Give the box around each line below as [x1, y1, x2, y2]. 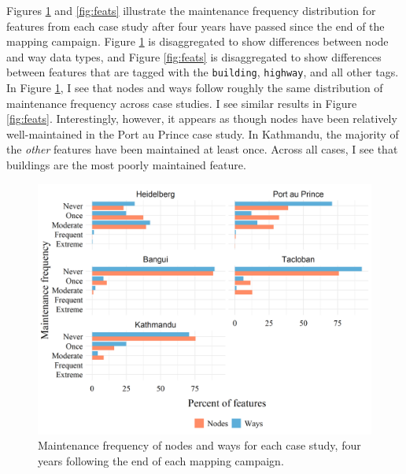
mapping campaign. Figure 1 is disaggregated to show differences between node [6, 33, 389, 50]
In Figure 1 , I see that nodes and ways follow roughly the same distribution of [6, 80, 383, 96]
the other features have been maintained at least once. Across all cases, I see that [6, 141, 398, 157]
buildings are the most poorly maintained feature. [6, 157, 246, 172]
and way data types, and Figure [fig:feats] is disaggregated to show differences [6, 48, 382, 65]
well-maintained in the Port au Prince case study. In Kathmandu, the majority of [6, 125, 399, 142]
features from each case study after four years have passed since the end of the [6, 17, 385, 34]
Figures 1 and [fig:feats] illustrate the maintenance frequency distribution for [6, 2, 376, 18]
